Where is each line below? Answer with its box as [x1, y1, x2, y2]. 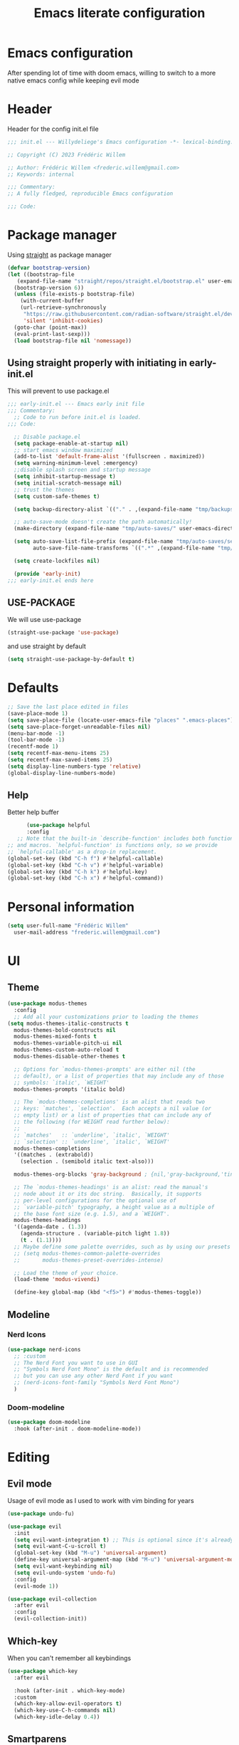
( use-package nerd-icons [7, 1346, 81, 1353]
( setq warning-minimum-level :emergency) [14, 460, 139, 467]
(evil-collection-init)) [14, 1615, 87, 1623]
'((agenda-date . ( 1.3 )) [14, 1223, 87, 1230]
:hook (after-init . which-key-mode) [14, 1687, 126, 1694]
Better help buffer [7, 808, 59, 816]
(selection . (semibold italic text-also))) [20, 1158, 154, 1165]
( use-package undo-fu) [7, 1510, 75, 1517]
